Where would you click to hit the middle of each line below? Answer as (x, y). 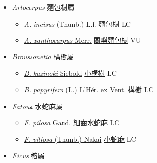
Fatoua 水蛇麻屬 (37, 106)
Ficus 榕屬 (28, 155)
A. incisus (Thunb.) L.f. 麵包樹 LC (77, 23)
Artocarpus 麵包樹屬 (43, 7)
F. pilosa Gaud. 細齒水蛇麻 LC (72, 122)
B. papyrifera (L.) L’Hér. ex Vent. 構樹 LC (89, 89)
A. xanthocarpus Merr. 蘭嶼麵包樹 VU (82, 40)
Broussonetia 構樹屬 (43, 56)
